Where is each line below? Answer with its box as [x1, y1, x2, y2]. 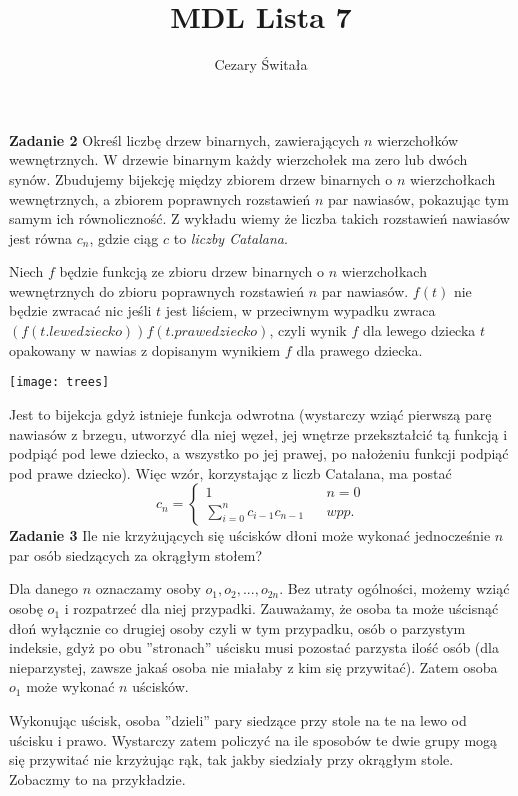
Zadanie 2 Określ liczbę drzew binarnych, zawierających [9, 129, 360, 150]
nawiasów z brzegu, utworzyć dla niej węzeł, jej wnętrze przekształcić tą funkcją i [9, 423, 508, 444]
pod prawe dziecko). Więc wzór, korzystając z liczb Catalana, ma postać [9, 462, 452, 483]
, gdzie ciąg [89, 227, 159, 248]
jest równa [9, 227, 73, 248]
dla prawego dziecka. [296, 339, 423, 360]
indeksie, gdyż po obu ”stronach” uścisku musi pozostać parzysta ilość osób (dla [9, 637, 499, 658]
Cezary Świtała [214, 54, 308, 75]
